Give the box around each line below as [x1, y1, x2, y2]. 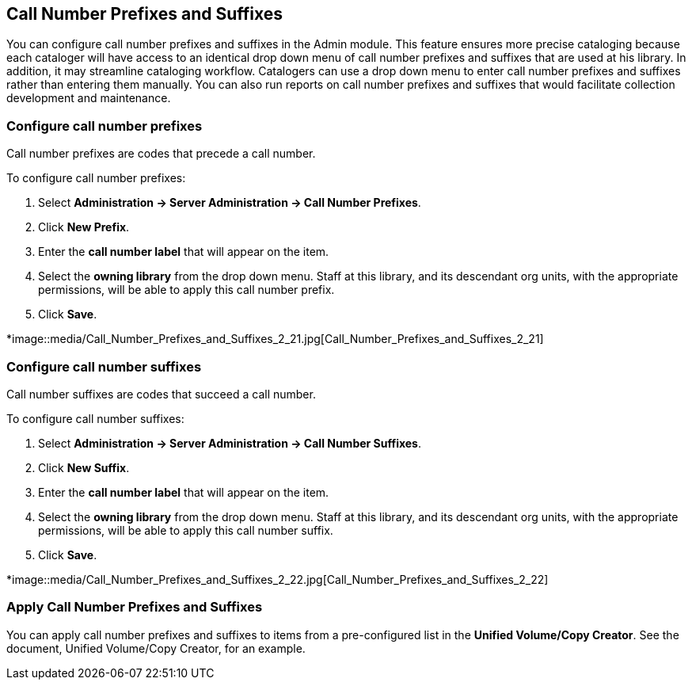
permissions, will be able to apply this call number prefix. [38, 283, 335, 297]
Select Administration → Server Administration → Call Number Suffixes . [38, 436, 422, 450]
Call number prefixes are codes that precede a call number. [6, 147, 316, 161]
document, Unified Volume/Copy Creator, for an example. [6, 641, 306, 655]
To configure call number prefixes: [6, 171, 186, 185]
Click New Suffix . [38, 460, 130, 474]
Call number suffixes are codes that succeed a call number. [6, 387, 316, 401]
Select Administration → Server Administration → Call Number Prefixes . [38, 196, 421, 210]
